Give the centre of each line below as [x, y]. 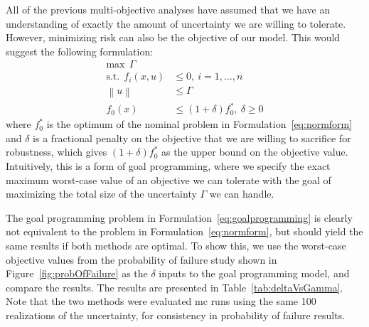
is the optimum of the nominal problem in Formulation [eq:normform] [199, 124]
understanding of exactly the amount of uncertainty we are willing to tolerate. [176, 23]
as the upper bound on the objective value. [255, 152]
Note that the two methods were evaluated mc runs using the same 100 [161, 301]
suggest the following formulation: [80, 51]
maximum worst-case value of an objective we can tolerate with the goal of [169, 179]
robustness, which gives [57, 152]
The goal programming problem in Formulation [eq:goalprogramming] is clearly [179, 217]
